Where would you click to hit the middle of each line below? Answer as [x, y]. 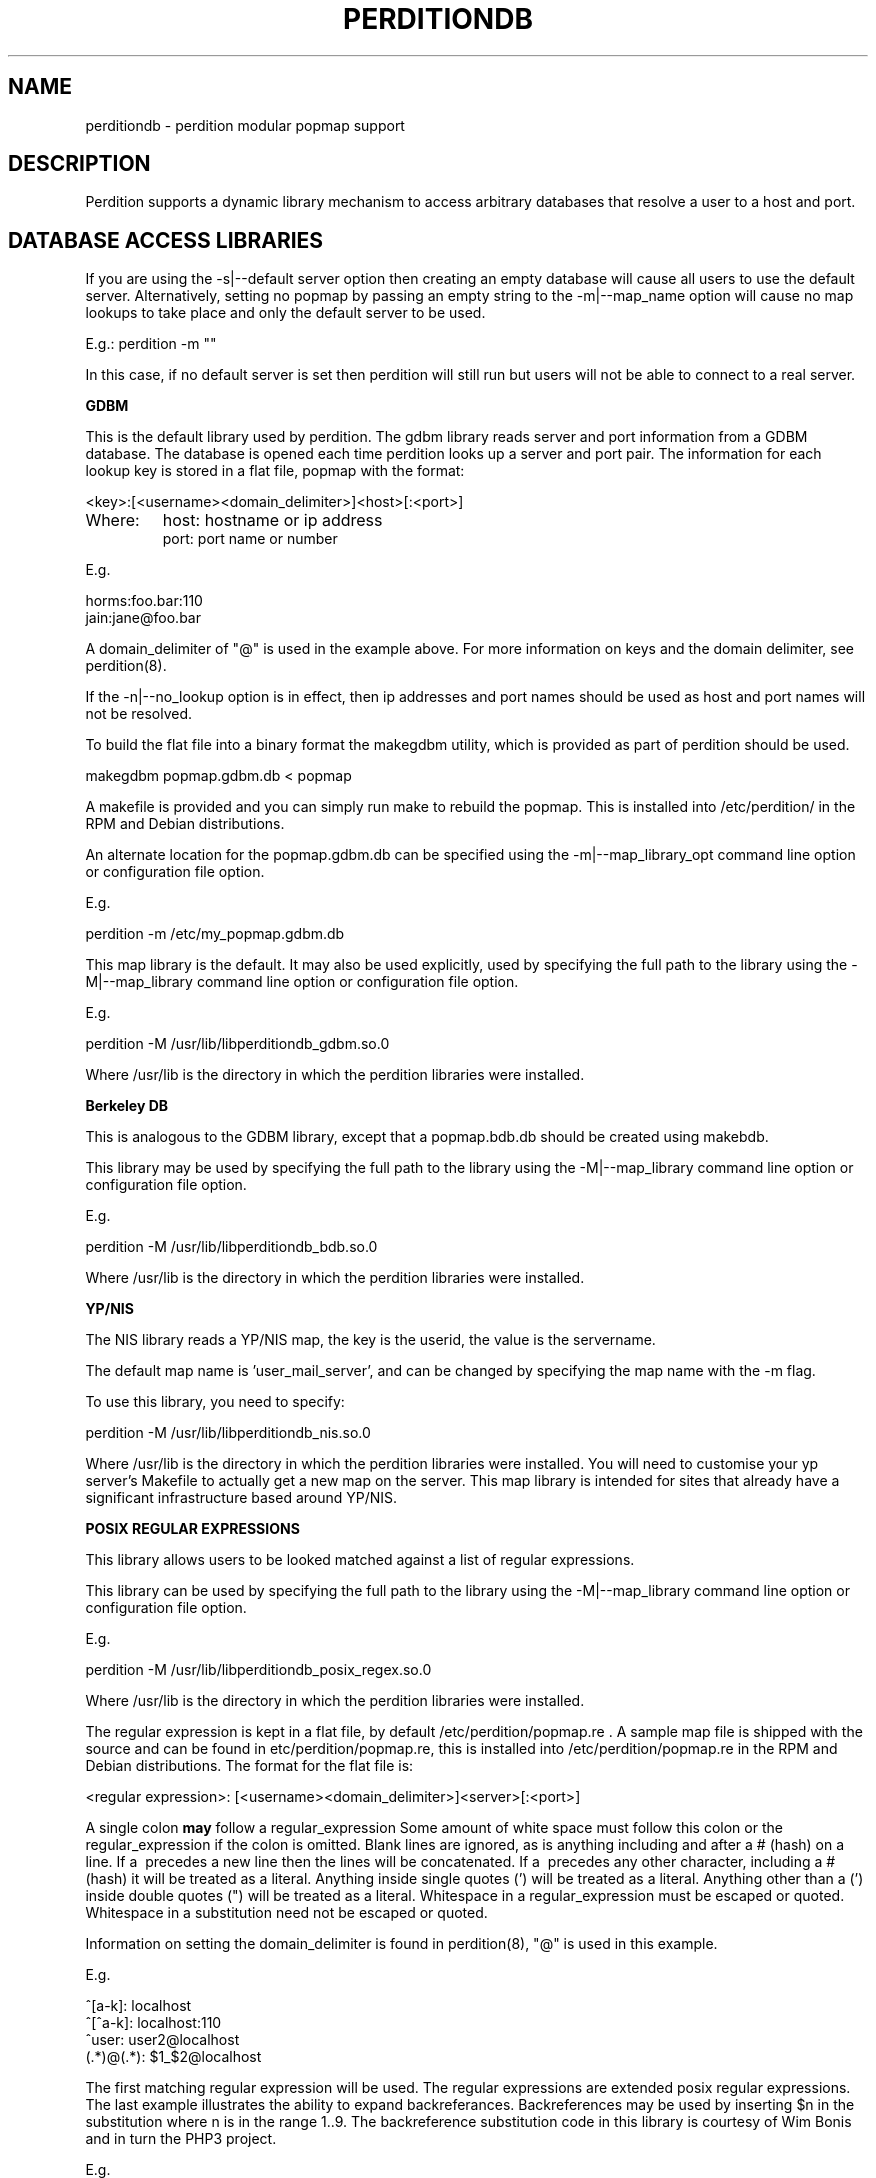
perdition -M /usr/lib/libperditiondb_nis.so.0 [228, 1433]
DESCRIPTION [79, 164]
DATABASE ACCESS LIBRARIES [166, 240]
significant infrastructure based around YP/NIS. [241, 1498]
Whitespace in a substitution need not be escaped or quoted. [286, 1913]
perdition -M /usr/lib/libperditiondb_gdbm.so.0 [237, 1044]
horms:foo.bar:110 [144, 601]
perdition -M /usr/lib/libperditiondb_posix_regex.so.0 [258, 1670]
